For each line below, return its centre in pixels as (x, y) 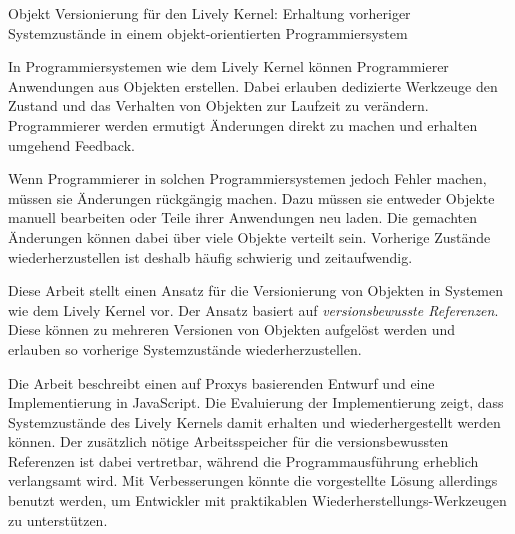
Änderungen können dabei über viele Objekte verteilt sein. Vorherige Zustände (249, 236)
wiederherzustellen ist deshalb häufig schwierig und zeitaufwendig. (210, 256)
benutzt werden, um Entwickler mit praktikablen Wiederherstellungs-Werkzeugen (257, 500)
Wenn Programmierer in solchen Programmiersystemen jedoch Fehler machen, (247, 178)
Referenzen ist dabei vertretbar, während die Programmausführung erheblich (243, 460)
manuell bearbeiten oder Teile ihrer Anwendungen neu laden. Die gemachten (242, 217)
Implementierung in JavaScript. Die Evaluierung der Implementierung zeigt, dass (256, 402)
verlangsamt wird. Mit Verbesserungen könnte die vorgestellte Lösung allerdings (253, 480)
